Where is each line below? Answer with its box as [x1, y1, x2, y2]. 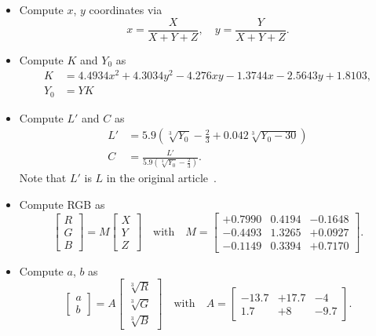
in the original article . [106, 170, 217, 186]
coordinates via [89, 2, 162, 17]
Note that [19, 170, 67, 186]
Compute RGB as [19, 195, 105, 212]
